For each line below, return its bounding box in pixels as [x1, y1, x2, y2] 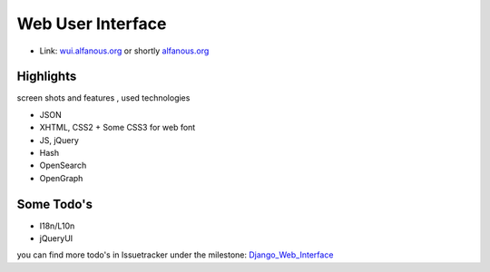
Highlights [16, 69, 77, 84]
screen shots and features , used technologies [16, 92, 191, 103]
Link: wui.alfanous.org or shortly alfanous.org [39, 45, 210, 56]
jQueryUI [39, 233, 73, 244]
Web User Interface [16, 14, 167, 34]
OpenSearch [39, 160, 87, 171]
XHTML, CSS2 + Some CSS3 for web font [39, 122, 196, 133]
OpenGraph [39, 172, 83, 183]
